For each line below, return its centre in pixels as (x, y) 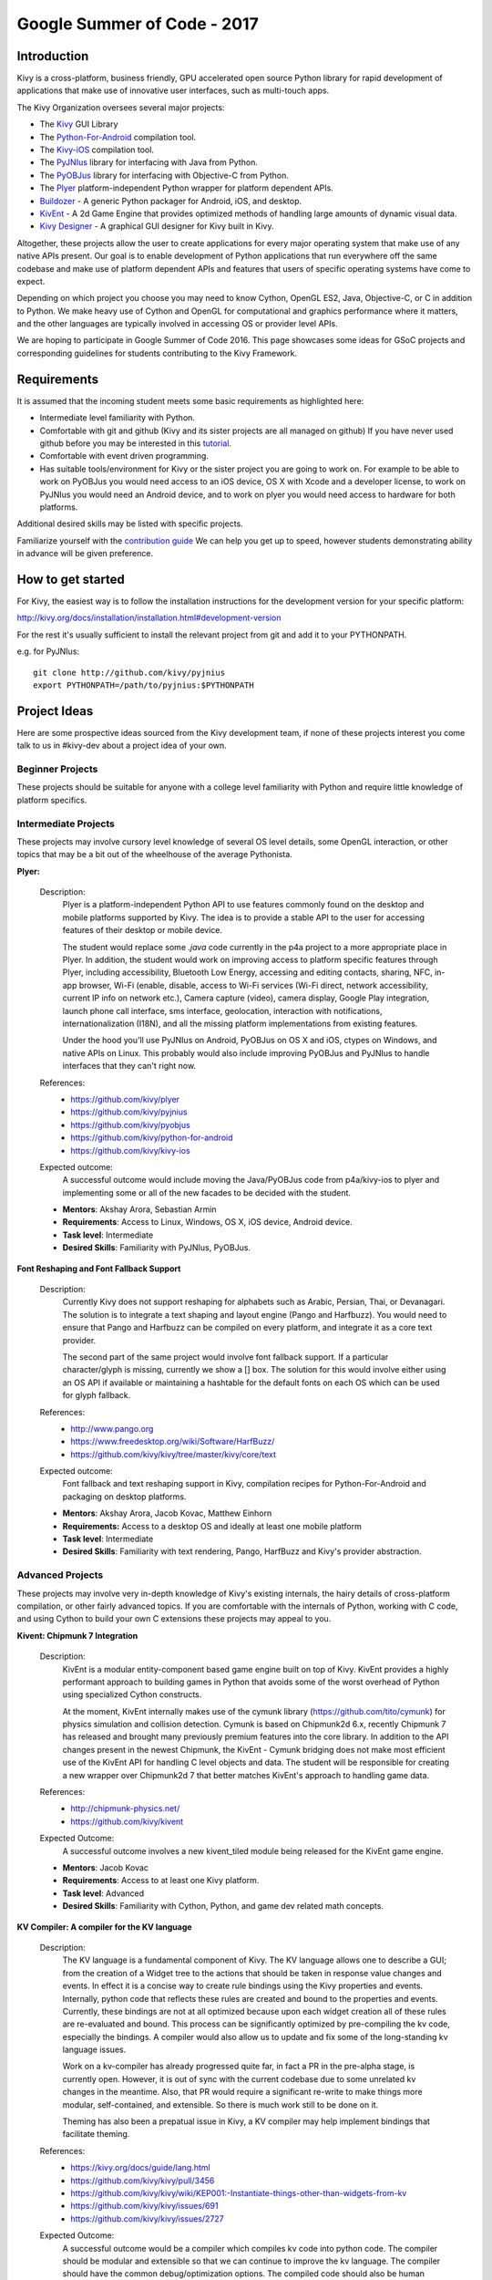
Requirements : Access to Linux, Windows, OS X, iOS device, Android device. (207, 1222)
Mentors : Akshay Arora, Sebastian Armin (140, 1209)
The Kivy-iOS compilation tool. (97, 150)
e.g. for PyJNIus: (48, 651)
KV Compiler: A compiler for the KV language (104, 1927)
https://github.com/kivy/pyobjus (130, 1124)
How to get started (71, 579)
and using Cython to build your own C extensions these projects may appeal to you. (174, 1619)
